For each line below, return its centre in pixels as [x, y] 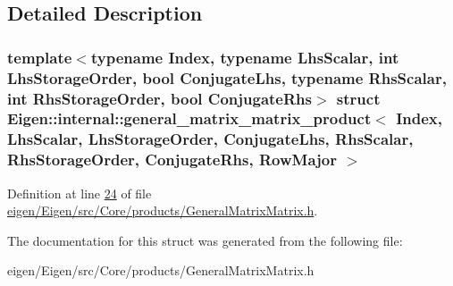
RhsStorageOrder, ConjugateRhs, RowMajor [172, 160]
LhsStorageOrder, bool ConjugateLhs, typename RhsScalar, [227, 77]
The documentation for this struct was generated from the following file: [205, 240]
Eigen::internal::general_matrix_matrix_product [189, 118]
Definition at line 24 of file [80, 193]
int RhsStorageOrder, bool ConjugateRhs [159, 98]
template [40, 57]
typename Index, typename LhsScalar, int [245, 57]
